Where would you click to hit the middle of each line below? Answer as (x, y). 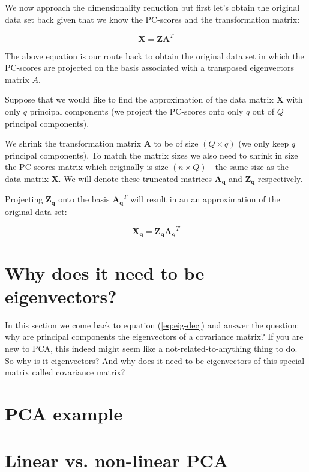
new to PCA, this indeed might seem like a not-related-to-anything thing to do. (151, 348)
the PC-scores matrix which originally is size (87, 167)
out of (263, 111)
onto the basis (84, 199)
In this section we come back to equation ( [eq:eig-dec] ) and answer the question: (152, 325)
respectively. (280, 179)
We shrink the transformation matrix (73, 143)
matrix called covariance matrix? (65, 372)
